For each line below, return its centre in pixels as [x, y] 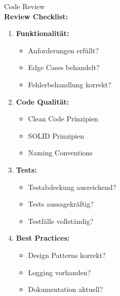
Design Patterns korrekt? [67, 255]
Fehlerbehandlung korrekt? [70, 84]
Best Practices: [43, 238]
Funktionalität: [43, 33]
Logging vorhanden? [59, 272]
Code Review [25, 6]
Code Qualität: [43, 101]
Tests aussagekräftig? [61, 204]
